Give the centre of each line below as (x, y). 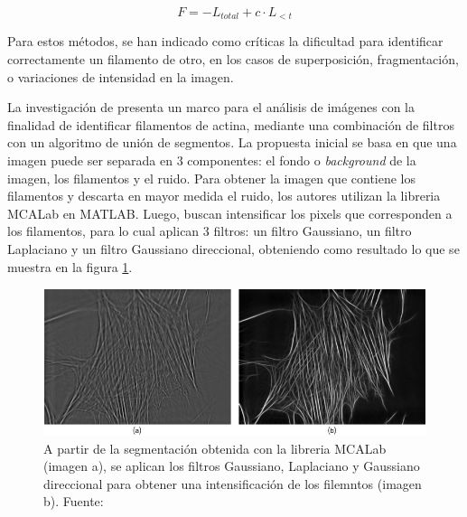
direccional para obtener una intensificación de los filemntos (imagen (233, 483)
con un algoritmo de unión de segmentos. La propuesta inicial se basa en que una (232, 142)
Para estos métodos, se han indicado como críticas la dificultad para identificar (225, 41)
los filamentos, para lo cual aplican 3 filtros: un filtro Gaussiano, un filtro (210, 231)
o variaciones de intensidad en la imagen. (121, 76)
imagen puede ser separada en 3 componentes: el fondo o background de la (212, 160)
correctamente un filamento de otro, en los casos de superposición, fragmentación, (233, 59)
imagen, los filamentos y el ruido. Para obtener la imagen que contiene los (212, 178)
